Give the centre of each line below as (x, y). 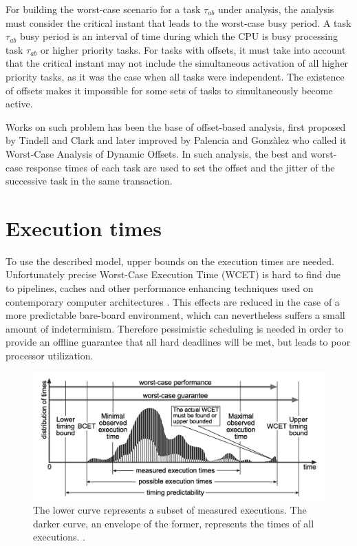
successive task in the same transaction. (89, 181)
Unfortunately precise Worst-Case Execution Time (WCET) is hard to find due (173, 274)
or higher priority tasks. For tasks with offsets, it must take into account (193, 49)
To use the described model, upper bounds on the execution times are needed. (170, 261)
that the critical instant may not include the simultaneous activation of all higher (177, 63)
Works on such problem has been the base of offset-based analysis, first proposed (176, 126)
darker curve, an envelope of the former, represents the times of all (174, 523)
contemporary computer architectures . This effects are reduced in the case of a (173, 301)
